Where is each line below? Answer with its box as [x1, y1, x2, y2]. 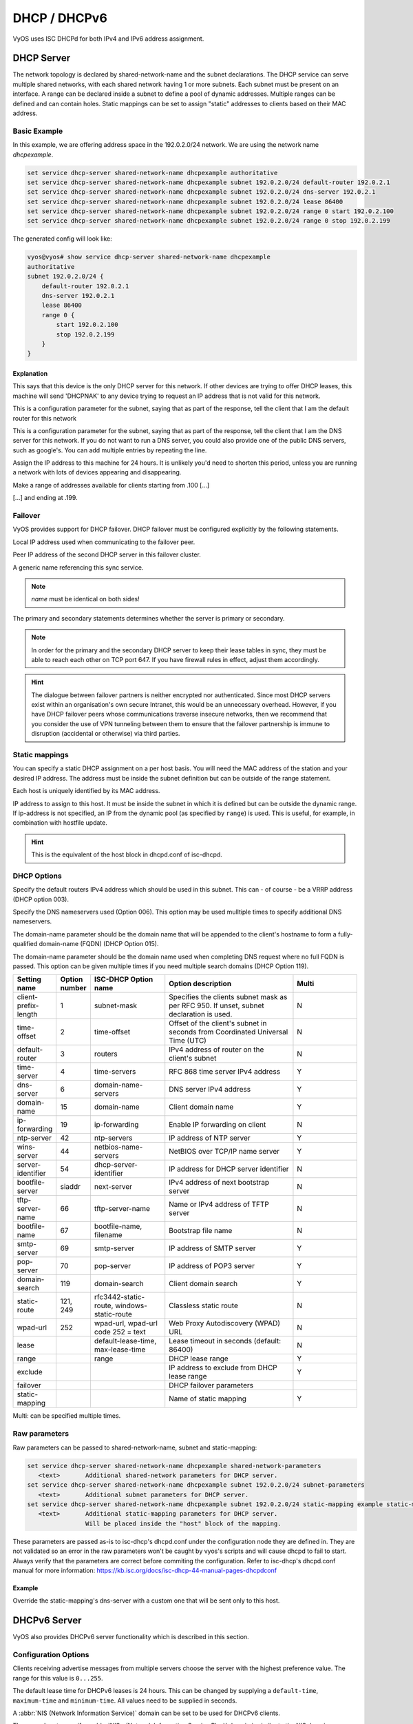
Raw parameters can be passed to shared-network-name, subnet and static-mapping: [12, 1443, 257, 1452]
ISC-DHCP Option [94, 974, 153, 984]
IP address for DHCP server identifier [169, 1164, 289, 1174]
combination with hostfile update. [12, 819, 108, 827]
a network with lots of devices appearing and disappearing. [12, 468, 182, 477]
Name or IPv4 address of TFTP [169, 1200, 270, 1210]
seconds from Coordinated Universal [169, 1028, 288, 1037]
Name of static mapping [169, 1394, 247, 1403]
